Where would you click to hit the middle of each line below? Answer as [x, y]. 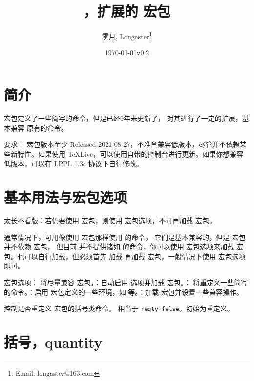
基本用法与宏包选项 [66, 197]
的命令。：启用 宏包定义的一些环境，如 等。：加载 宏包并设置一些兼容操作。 [124, 292]
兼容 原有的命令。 [39, 128]
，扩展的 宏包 [127, 11]
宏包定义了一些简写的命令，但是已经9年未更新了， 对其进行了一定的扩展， [123, 118]
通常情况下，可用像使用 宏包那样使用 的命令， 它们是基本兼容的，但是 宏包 [125, 237]
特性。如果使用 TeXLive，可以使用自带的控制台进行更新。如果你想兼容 [130, 154]
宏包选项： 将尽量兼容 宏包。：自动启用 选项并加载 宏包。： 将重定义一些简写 [126, 282]
